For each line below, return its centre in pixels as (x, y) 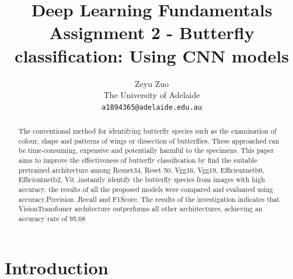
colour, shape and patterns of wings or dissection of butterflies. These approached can (149, 140)
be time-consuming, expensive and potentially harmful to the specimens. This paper (146, 150)
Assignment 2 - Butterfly (152, 32)
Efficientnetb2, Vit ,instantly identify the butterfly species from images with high (142, 179)
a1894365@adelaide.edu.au (152, 107)
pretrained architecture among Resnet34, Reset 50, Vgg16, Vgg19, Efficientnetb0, (141, 170)
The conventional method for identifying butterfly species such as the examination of (147, 131)
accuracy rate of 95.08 (52, 219)
